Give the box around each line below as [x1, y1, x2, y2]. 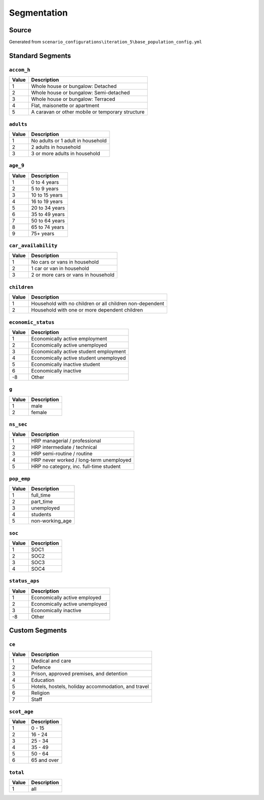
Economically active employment [31, 335, 108, 342]
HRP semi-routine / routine [31, 450, 93, 457]
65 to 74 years [31, 223, 65, 230]
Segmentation [9, 7, 68, 18]
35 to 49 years [31, 211, 65, 218]
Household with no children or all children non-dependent [31, 300, 165, 307]
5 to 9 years [31, 185, 59, 192]
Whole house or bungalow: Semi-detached [31, 89, 130, 96]
